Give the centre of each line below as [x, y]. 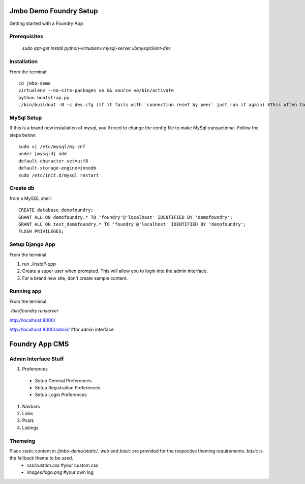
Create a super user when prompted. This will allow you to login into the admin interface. [115, 271]
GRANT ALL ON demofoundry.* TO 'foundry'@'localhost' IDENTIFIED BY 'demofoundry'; [126, 217]
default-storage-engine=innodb [57, 168]
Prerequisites [26, 37]
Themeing [22, 441]
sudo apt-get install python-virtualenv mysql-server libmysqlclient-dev [96, 48]
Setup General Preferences [63, 380]
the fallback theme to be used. [41, 458]
